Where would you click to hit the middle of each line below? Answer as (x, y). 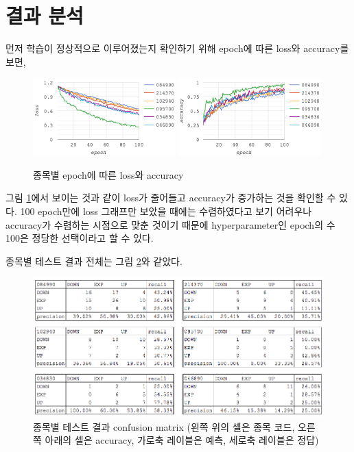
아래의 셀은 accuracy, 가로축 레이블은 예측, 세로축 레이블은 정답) (182, 440)
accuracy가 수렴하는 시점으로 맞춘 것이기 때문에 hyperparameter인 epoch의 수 (170, 224)
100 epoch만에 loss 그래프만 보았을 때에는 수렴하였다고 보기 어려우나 (166, 211)
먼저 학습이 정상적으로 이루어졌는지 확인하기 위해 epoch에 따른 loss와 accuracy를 (177, 48)
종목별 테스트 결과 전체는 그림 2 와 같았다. (94, 261)
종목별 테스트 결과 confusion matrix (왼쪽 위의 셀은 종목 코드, (164, 426)
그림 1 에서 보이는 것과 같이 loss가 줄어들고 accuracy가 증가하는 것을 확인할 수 (171, 198)
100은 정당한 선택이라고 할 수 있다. (80, 238)
